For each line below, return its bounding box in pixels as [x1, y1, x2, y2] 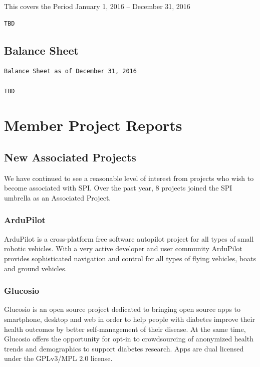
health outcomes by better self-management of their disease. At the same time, [4, 323, 246, 334]
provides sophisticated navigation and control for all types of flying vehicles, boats [4, 253, 256, 263]
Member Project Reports [4, 115, 182, 135]
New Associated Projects [4, 149, 136, 164]
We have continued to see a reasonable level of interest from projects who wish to [4, 172, 254, 183]
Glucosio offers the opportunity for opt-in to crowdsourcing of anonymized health [4, 333, 253, 344]
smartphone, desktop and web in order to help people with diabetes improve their [4, 313, 255, 324]
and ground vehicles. [4, 263, 67, 273]
